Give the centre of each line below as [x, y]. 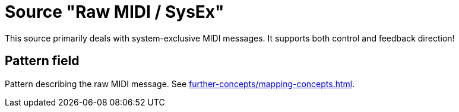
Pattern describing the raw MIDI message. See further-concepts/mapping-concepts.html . [180, 84]
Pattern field [42, 61]
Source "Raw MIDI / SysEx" [115, 12]
